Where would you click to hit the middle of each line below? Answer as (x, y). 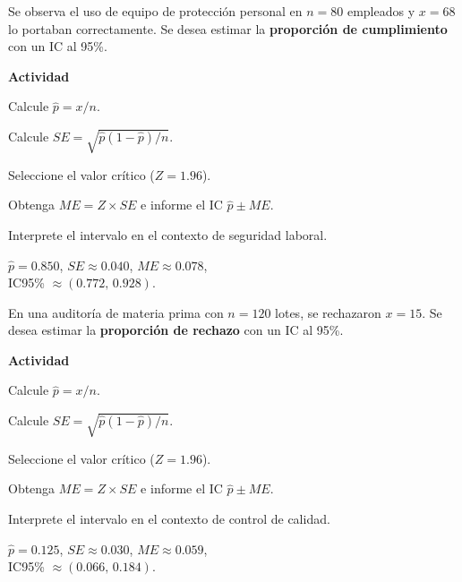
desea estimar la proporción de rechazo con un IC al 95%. (176, 330)
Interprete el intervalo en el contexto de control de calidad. (169, 519)
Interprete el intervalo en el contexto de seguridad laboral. (168, 234)
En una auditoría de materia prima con (116, 312)
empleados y (381, 11)
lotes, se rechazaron (328, 312)
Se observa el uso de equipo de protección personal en (155, 11)
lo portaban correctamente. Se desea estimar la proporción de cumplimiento (228, 28)
